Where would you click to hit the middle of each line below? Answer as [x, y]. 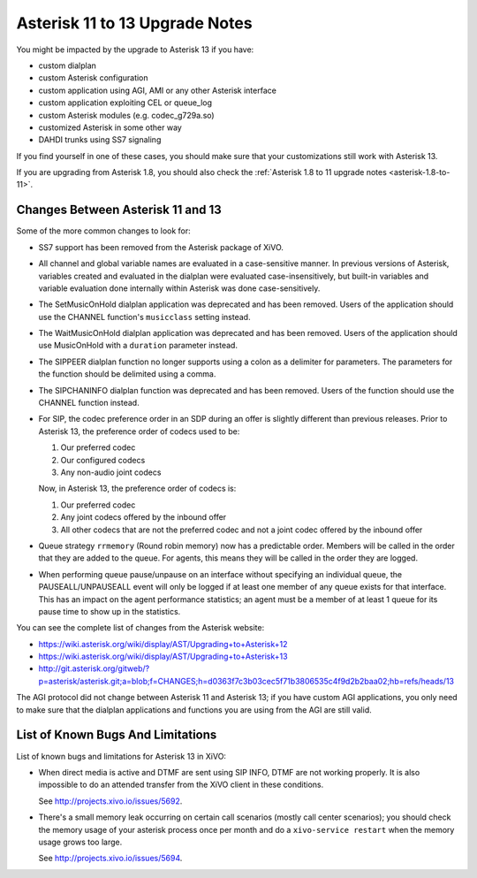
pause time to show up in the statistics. [110, 611]
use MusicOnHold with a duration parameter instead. [138, 346]
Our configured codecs [103, 460]
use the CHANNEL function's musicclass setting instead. [144, 317]
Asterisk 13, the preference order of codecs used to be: [139, 431]
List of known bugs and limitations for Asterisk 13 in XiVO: [121, 756]
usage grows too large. [80, 842]
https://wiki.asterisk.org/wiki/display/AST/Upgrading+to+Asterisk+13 [163, 657]
